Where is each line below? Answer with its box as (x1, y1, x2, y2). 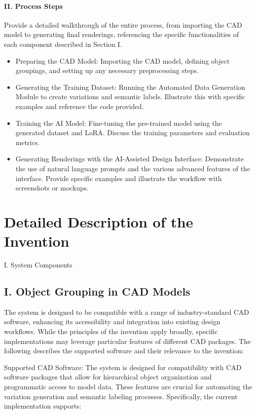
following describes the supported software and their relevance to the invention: (4, 345, 244, 356)
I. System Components (4, 260, 73, 270)
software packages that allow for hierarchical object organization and (4, 372, 212, 382)
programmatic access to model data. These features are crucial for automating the (4, 381, 253, 391)
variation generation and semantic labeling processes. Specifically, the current (4, 391, 238, 401)
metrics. (15, 137, 40, 147)
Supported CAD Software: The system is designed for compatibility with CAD (4, 362, 242, 372)
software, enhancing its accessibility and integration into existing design (4, 316, 220, 327)
